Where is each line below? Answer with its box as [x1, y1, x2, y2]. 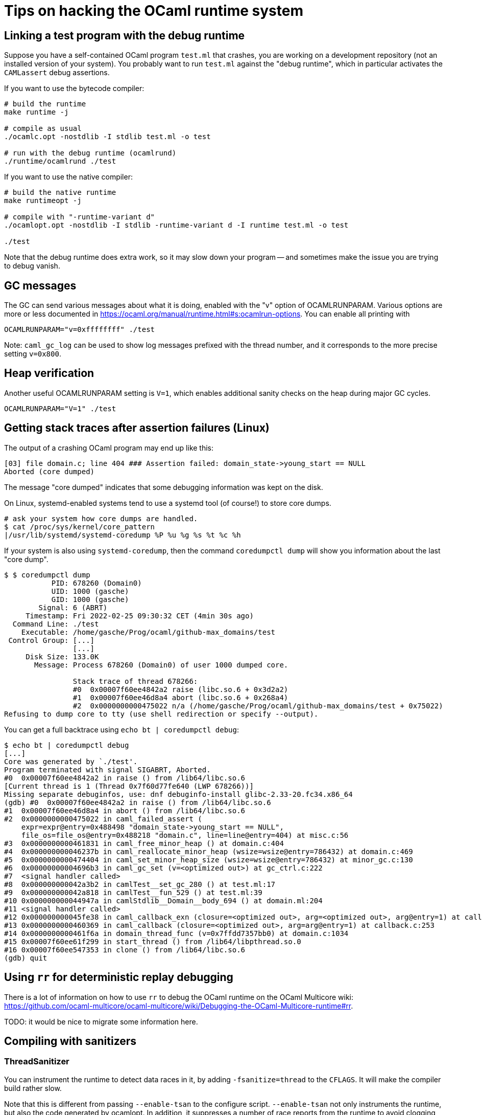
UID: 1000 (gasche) [51, 587, 129, 595]
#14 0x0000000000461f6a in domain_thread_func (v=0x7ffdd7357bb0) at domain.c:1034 [4, 929, 349, 938]
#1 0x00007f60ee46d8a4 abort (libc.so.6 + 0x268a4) [73, 693, 288, 702]
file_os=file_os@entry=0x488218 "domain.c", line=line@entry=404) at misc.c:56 [21, 831, 349, 839]
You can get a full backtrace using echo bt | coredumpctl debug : [4, 725, 239, 734]
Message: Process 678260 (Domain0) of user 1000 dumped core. [34, 660, 288, 669]
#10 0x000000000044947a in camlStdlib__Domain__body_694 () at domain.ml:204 [4, 896, 323, 905]
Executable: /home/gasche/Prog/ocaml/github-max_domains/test [21, 628, 276, 636]
